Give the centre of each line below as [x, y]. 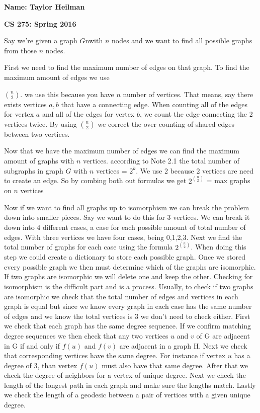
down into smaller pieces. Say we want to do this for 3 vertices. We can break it [127, 217]
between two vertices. [37, 134]
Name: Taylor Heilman [45, 7]
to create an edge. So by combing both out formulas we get [95, 180]
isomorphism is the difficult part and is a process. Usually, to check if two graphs [129, 286]
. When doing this [219, 247]
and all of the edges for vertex [88, 114]
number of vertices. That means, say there [188, 94]
